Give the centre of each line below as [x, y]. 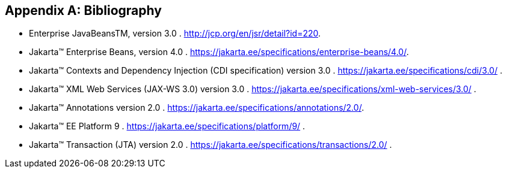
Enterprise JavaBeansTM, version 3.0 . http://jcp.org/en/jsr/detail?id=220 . [175, 34]
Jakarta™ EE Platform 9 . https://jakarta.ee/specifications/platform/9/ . [167, 126]
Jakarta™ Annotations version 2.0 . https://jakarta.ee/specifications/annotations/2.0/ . [197, 108]
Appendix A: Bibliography [83, 10]
